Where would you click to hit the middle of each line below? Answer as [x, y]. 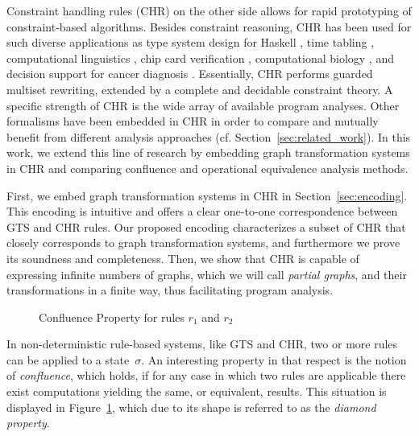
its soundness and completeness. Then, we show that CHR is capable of [183, 258]
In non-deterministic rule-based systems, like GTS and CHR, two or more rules [202, 344]
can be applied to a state [68, 359]
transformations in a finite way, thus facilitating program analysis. [170, 290]
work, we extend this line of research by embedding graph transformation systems [208, 152]
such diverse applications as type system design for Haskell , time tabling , [191, 42]
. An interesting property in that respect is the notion [274, 359]
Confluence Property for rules [112, 317]
